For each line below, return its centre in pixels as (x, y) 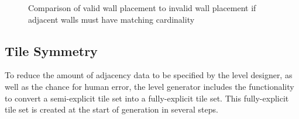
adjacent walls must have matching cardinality (111, 19)
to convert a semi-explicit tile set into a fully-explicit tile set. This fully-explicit (147, 98)
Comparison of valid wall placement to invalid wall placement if (142, 8)
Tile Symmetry (51, 50)
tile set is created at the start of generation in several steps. (111, 109)
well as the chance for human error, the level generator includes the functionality (149, 86)
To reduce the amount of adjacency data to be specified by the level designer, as (149, 75)
